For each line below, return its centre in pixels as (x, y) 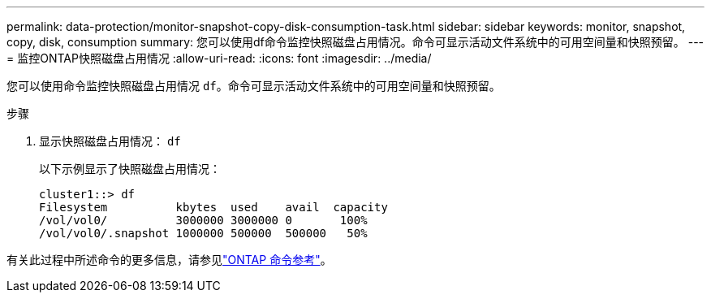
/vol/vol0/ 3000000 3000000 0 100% (203, 220)
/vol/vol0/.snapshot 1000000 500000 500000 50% (203, 233)
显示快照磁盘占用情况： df (110, 141)
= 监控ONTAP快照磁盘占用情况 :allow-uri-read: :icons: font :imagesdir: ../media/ (219, 58)
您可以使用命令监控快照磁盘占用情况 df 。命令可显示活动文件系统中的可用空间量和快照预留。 (254, 86)
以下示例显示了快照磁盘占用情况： (130, 169)
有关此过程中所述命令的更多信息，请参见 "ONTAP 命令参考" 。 (169, 260)
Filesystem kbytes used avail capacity (213, 207)
